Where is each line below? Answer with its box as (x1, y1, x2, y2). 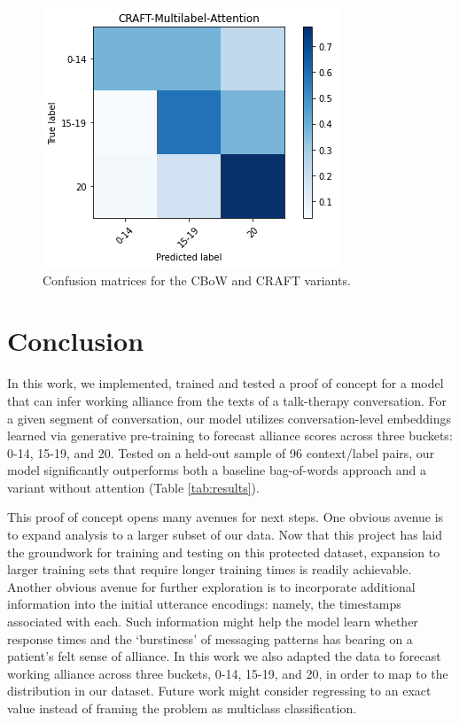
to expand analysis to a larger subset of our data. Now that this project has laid (7, 525, 443, 544)
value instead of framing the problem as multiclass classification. (7, 699, 357, 717)
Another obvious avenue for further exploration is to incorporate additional (7, 577, 416, 595)
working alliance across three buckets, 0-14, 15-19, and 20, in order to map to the (7, 664, 448, 682)
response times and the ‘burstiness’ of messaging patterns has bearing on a (7, 629, 413, 648)
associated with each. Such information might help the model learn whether (7, 612, 418, 631)
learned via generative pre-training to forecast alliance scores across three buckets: (7, 426, 453, 445)
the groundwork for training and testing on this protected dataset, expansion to (7, 542, 440, 561)
